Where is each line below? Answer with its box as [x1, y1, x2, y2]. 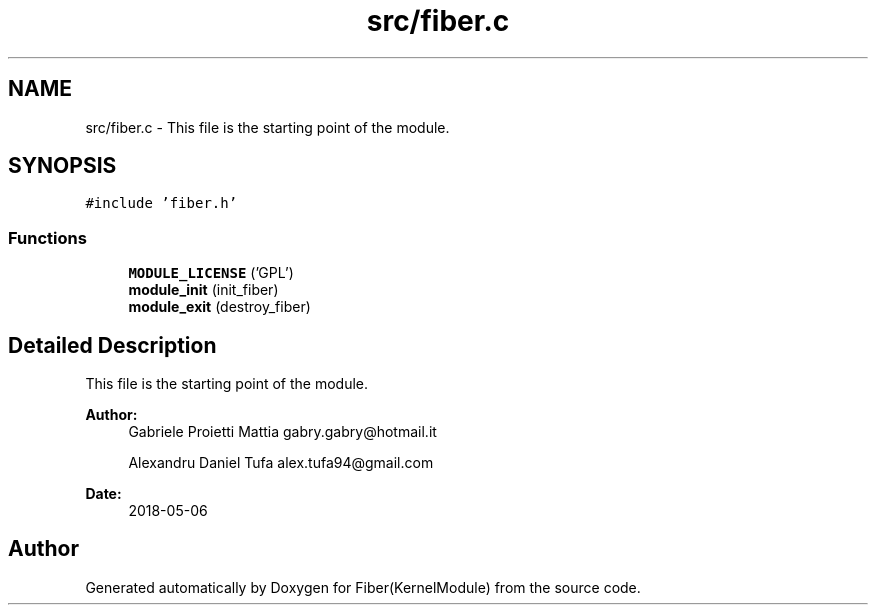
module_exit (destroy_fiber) [128, 298, 311, 316]
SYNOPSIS [8, 153, 117, 179]
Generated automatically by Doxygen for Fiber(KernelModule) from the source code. [85, 578, 641, 596]
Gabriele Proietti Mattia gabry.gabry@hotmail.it [128, 423, 437, 441]
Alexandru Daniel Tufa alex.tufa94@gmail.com [128, 454, 434, 472]
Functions [8, 227, 87, 248]
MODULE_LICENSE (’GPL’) [128, 264, 294, 282]
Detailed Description [8, 332, 217, 358]
